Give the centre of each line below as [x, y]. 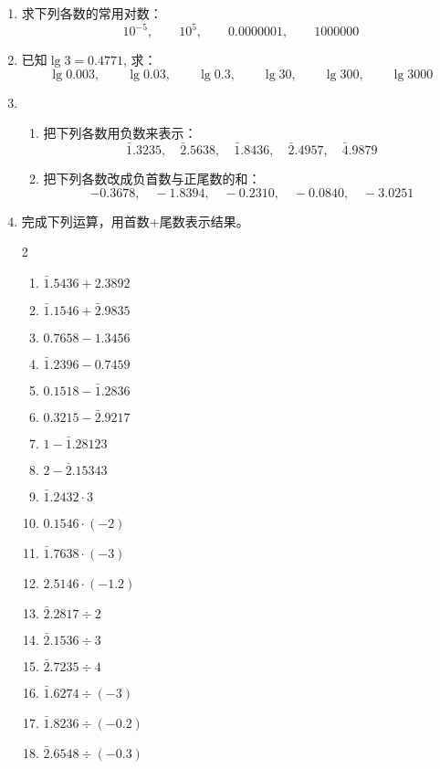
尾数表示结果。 [204, 221]
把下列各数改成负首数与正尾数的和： [152, 179]
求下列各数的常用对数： [92, 13]
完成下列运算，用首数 [85, 221]
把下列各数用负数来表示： [120, 133]
